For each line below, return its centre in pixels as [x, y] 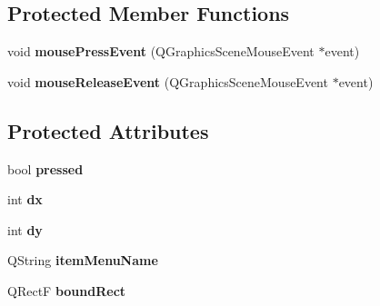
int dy [25, 229]
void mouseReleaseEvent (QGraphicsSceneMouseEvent [168, 81]
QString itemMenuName [83, 260]
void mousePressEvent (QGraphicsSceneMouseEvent [161, 51]
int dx [25, 199]
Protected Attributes [108, 130]
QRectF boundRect [67, 290]
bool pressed [45, 168]
